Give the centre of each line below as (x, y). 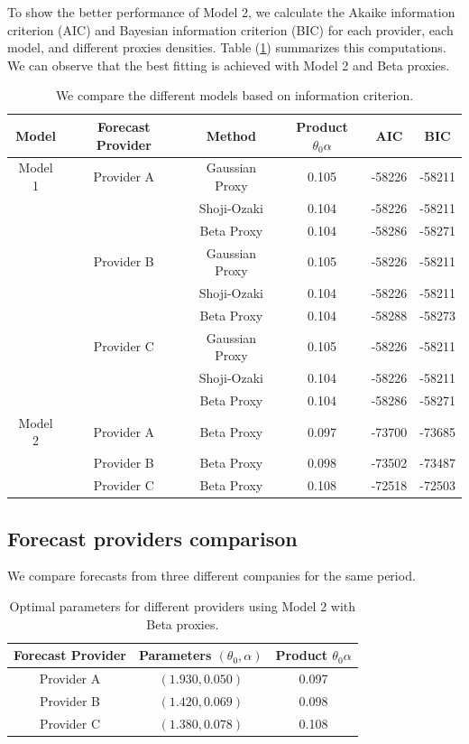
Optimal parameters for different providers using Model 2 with (183, 605)
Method (231, 135)
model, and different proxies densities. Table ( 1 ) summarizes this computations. (227, 47)
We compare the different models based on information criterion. (234, 95)
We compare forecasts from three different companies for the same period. (212, 576)
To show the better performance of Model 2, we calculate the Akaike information (231, 12)
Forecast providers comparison (152, 538)
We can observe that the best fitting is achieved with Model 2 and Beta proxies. (229, 65)
